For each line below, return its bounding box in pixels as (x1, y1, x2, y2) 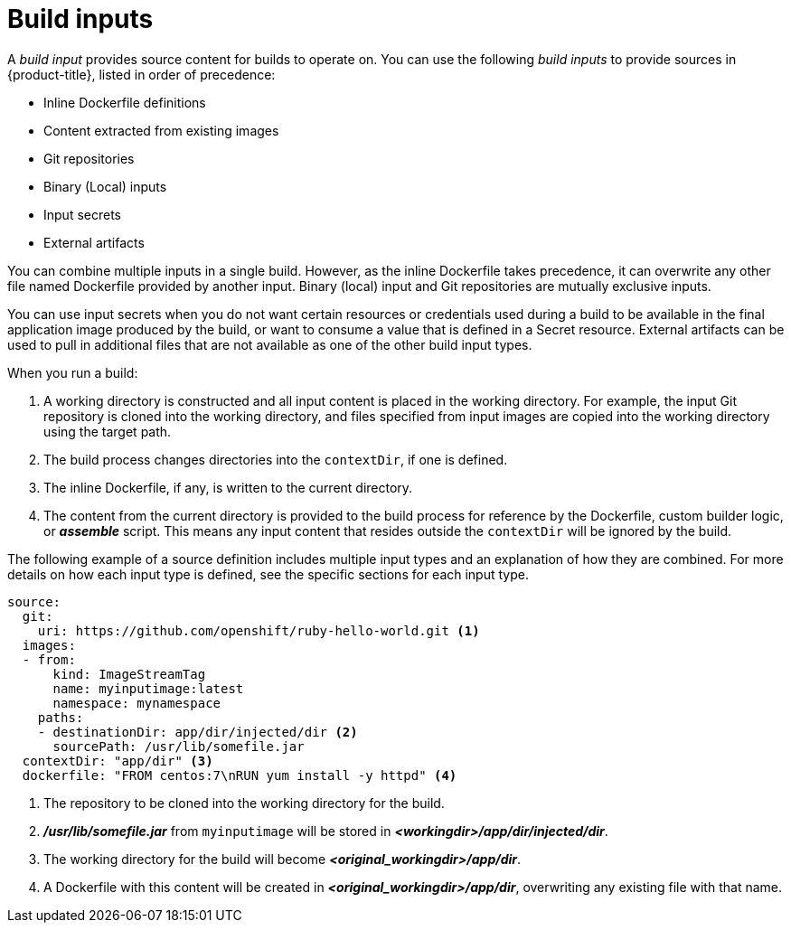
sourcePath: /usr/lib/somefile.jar (52, 738, 305, 754)
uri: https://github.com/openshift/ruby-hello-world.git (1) (37, 623, 480, 638)
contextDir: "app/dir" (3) (22, 753, 213, 768)
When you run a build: (7, 364, 138, 380)
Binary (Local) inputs (43, 178, 167, 194)
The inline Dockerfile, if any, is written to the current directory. (43, 479, 413, 495)
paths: (37, 709, 84, 725)
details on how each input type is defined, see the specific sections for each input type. (7, 566, 529, 582)
